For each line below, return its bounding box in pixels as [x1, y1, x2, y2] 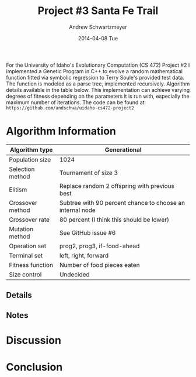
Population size [9, 155, 51, 163]
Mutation [9, 225, 34, 233]
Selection [9, 165, 35, 173]
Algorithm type [9, 145, 53, 153]
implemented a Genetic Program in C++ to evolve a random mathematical [6, 67, 183, 74]
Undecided [59, 270, 90, 279]
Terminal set [9, 251, 43, 259]
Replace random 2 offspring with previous [59, 181, 175, 190]
